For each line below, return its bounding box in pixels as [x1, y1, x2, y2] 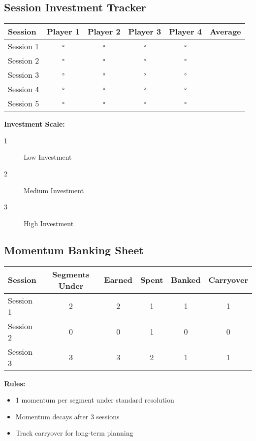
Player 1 [47, 26, 80, 37]
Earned [104, 274, 133, 286]
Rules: [4, 378, 26, 388]
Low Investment [24, 152, 72, 162]
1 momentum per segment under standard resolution [15, 395, 174, 405]
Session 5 [8, 98, 39, 109]
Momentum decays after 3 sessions [15, 411, 120, 421]
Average [209, 26, 241, 37]
